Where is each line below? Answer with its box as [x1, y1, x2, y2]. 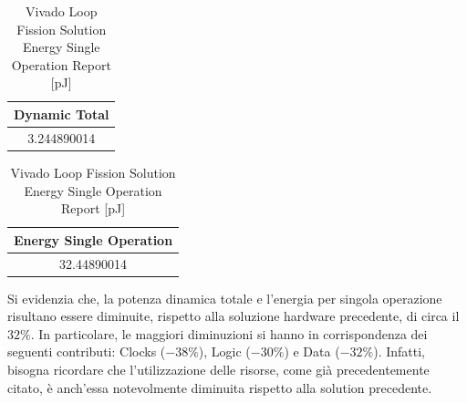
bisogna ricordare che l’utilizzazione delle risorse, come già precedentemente [7, 360, 430, 378]
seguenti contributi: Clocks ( [7, 342, 166, 361]
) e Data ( [284, 342, 340, 361]
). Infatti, [373, 342, 426, 361]
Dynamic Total [14, 104, 109, 123]
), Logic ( [198, 342, 251, 361]
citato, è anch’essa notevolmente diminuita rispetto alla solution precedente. [7, 377, 432, 397]
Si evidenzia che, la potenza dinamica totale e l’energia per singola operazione [7, 288, 442, 307]
